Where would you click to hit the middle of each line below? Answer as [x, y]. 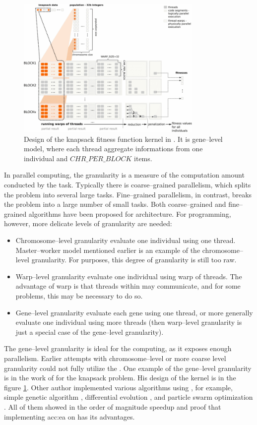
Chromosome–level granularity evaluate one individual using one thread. [126, 240]
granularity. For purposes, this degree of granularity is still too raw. [134, 260]
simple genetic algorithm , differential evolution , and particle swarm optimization [128, 397]
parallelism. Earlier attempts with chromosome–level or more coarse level [115, 358]
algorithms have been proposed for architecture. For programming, [130, 213]
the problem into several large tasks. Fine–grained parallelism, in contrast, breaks [128, 194]
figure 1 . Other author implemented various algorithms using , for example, [118, 387]
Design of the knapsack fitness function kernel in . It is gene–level [123, 139]
